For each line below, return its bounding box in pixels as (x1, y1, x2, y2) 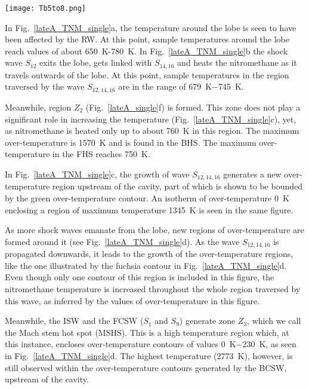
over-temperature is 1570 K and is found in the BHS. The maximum (5, 136, 257, 148)
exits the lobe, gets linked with (39, 56, 152, 69)
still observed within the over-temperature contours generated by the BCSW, (5, 361, 287, 373)
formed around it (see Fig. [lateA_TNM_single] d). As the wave (5, 235, 240, 247)
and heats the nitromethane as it (177, 56, 297, 69)
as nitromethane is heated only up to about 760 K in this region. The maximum (5, 124, 299, 137)
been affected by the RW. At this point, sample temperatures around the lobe (5, 33, 289, 45)
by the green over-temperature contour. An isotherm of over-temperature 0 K (5, 191, 289, 204)
